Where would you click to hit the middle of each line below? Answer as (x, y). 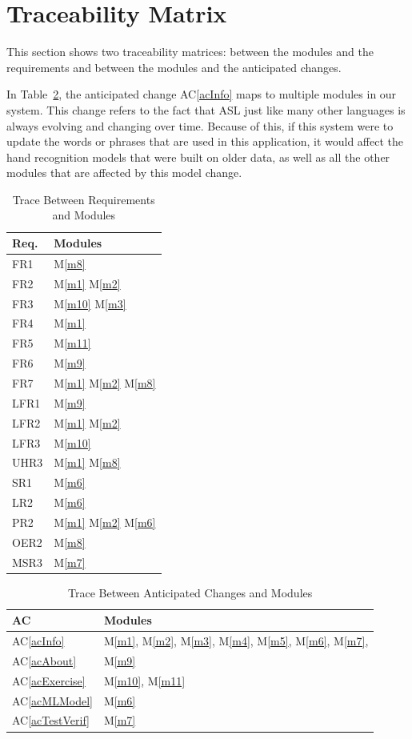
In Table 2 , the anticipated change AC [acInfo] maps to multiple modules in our (202, 94)
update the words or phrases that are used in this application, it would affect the (205, 141)
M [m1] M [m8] (87, 462)
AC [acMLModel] (52, 700)
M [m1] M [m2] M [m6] (105, 522)
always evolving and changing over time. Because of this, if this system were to (200, 125)
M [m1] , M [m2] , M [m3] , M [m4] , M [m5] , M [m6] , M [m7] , (236, 641)
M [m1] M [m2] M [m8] (105, 382)
